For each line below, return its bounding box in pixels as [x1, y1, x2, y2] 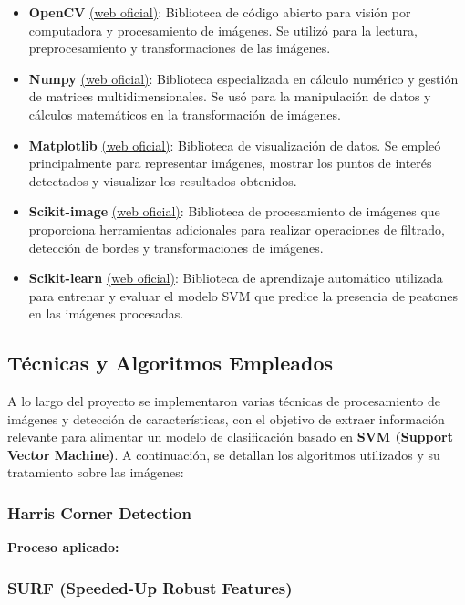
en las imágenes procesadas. [28, 304, 184, 323]
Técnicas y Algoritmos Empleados [7, 349, 334, 377]
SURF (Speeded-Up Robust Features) [7, 576, 293, 599]
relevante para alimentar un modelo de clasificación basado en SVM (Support [7, 427, 453, 446]
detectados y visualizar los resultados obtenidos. [28, 171, 297, 190]
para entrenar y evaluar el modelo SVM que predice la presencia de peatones [28, 286, 458, 305]
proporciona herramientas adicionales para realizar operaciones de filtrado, [28, 219, 445, 238]
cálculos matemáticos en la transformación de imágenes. [28, 104, 341, 123]
